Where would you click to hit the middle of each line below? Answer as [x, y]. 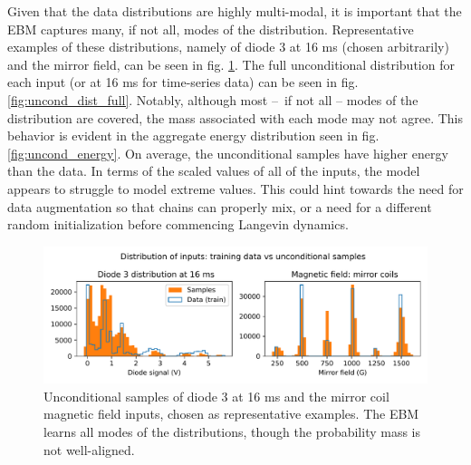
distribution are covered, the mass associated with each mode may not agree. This [235, 117]
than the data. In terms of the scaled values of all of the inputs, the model [214, 171]
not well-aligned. [89, 449]
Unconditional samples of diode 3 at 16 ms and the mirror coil [216, 396]
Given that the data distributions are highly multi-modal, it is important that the [235, 11]
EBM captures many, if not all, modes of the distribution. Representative [211, 29]
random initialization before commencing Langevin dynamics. [178, 224]
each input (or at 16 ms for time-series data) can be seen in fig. [183, 82]
